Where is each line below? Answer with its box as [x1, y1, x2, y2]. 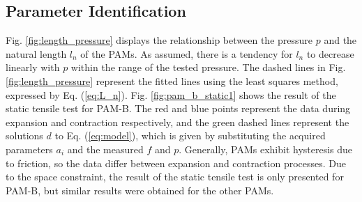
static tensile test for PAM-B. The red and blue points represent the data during [6, 101, 351, 116]
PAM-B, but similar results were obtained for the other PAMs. [6, 182, 274, 197]
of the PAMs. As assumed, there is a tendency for [80, 46, 293, 61]
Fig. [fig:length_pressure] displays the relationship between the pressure [6, 33, 313, 47]
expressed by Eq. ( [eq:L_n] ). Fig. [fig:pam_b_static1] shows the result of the [6, 87, 336, 102]
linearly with [6, 60, 60, 75]
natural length [6, 46, 67, 61]
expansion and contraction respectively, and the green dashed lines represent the [6, 114, 349, 129]
